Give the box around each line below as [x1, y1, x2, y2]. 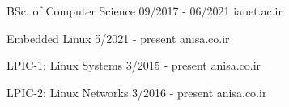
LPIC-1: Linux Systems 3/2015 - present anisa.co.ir [6, 57, 261, 74]
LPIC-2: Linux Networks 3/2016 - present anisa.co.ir [6, 83, 267, 101]
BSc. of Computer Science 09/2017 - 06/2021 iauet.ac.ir [6, 2, 283, 19]
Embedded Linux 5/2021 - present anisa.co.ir [6, 29, 230, 46]
